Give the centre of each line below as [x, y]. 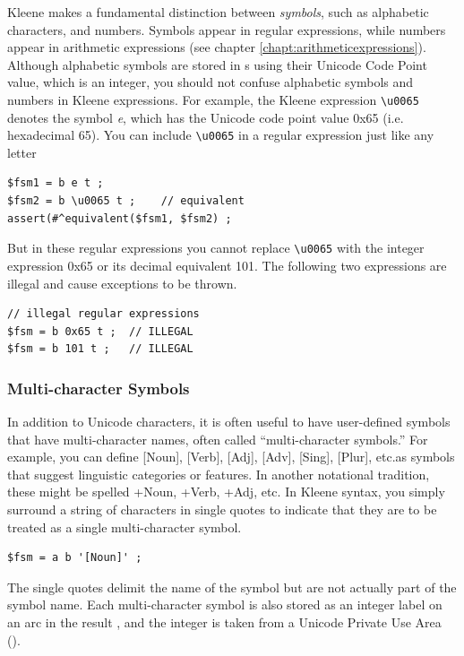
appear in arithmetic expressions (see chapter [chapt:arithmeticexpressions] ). [217, 47]
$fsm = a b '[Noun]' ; [75, 558]
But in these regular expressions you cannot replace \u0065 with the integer [216, 248]
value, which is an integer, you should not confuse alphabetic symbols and [211, 82]
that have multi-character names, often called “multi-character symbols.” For [218, 439]
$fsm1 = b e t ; [56, 183]
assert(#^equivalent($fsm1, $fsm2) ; [120, 218]
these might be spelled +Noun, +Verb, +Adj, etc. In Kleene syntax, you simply [226, 492]
